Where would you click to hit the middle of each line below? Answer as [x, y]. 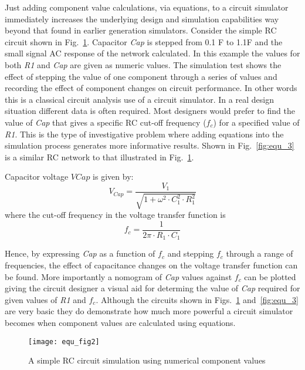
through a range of [260, 253]
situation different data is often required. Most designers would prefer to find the [150, 111]
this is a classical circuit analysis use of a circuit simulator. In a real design [139, 99]
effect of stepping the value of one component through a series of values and [141, 76]
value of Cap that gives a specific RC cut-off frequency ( [106, 122]
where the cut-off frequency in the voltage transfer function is [115, 215]
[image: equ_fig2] [64, 342]
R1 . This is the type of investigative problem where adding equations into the [144, 134]
